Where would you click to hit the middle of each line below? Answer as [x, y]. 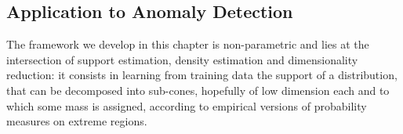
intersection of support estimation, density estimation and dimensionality [182, 59]
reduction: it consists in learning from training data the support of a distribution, [202, 75]
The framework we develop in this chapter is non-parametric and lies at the [188, 44]
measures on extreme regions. [77, 121]
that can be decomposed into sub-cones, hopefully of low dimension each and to [198, 90]
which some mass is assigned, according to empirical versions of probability [187, 105]
